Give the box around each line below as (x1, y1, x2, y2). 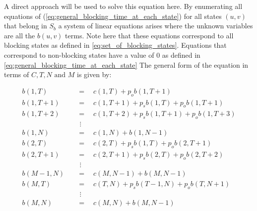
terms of (4, 69, 29, 80)
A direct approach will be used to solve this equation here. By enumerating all (4, 1, 243, 11)
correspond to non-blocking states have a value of (4, 49, 154, 60)
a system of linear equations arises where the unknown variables (58, 20, 253, 31)
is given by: (77, 69, 112, 80)
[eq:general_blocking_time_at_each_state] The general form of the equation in (4, 59, 249, 70)
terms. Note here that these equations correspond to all (65, 30, 234, 40)
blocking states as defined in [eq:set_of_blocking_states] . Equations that (4, 40, 227, 50)
